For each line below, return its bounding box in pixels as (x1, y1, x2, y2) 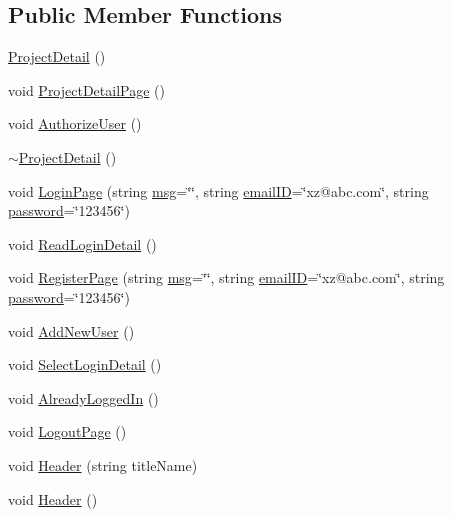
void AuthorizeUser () (8, 113, 142, 134)
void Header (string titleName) (8, 454, 198, 475)
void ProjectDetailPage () (8, 79, 165, 100)
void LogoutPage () (8, 421, 127, 442)
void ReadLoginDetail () (8, 233, 157, 254)
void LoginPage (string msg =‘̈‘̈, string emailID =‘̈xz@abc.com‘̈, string (8, 180, 429, 201)
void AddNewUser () (8, 320, 135, 341)
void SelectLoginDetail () (8, 354, 162, 375)
